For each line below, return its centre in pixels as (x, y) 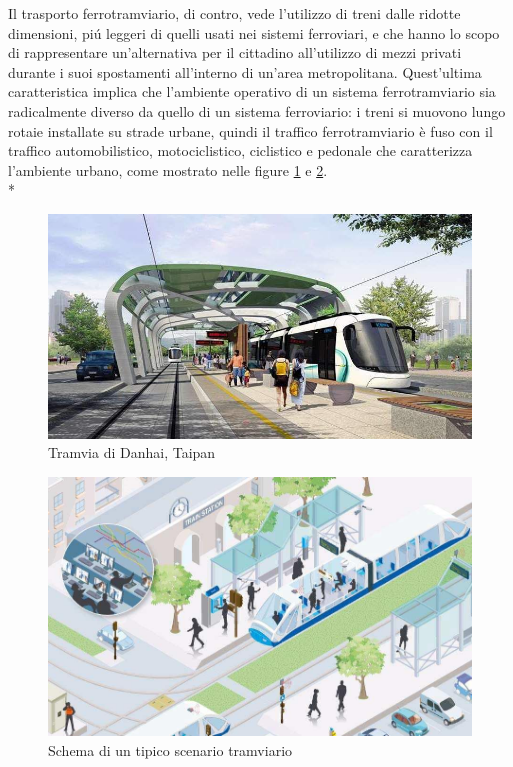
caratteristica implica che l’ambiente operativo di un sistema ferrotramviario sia (252, 91)
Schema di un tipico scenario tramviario (170, 750)
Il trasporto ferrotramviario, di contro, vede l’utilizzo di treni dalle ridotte (234, 13)
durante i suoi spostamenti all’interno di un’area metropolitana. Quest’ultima (245, 71)
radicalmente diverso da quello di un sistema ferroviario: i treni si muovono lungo (257, 110)
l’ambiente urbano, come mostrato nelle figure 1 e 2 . (168, 169)
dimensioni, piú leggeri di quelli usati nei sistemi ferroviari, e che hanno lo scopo (254, 32)
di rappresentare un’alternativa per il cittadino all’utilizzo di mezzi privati (235, 52)
